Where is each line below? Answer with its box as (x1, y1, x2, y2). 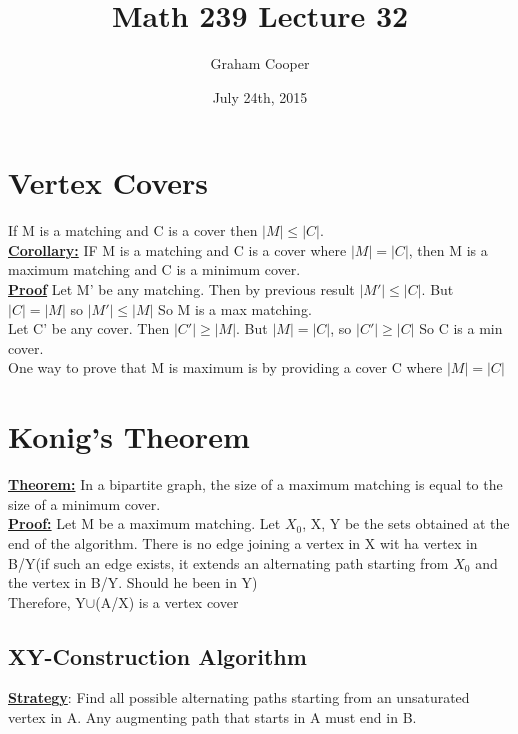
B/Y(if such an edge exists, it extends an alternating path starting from (8, 552, 449, 573)
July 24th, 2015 (212, 86, 308, 107)
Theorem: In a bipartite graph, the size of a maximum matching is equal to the (8, 474, 503, 495)
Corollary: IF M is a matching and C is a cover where (8, 239, 347, 260)
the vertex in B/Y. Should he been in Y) (8, 572, 258, 593)
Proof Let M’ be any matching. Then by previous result (8, 279, 355, 300)
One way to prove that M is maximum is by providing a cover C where (8, 357, 443, 378)
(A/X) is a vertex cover (95, 591, 239, 612)
